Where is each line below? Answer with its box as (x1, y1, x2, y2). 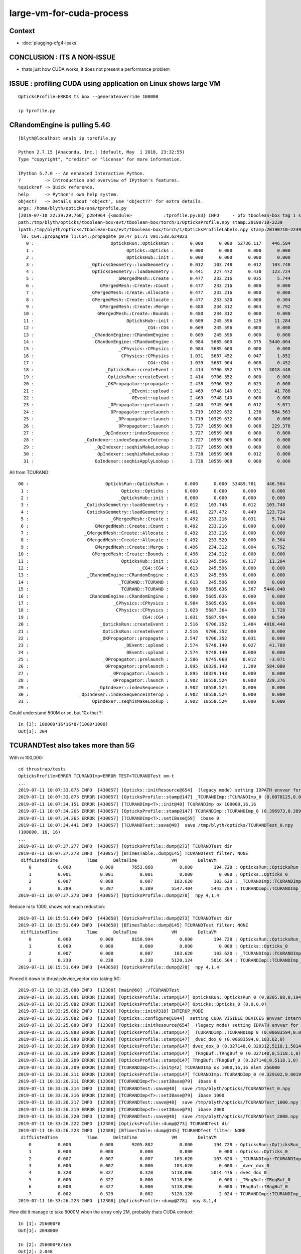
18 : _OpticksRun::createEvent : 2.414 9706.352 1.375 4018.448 (23, 367, 291, 373)
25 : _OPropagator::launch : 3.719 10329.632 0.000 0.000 (23, 416, 291, 422)
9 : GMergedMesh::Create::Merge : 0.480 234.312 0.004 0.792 (26, 303, 291, 309)
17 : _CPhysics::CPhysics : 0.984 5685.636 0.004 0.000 (18, 600, 285, 606)
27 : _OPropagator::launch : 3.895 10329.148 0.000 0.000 (18, 670, 285, 676)
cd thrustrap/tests (18, 766, 66, 772)
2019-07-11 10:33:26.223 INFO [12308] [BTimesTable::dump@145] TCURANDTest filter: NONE (18, 1128, 246, 1134)
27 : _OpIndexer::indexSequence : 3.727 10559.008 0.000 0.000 (23, 430, 291, 436)
